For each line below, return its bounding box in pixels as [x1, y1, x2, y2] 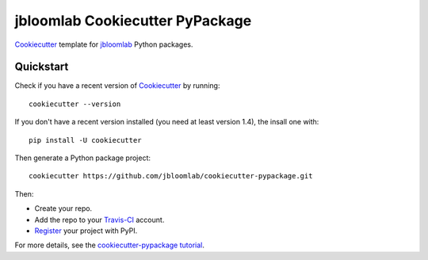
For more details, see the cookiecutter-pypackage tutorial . [14, 240, 205, 250]
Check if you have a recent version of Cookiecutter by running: [14, 81, 220, 90]
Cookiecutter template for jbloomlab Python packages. [14, 40, 193, 49]
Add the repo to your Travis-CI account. [34, 215, 165, 224]
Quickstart [14, 60, 69, 74]
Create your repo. [34, 204, 93, 213]
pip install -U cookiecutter [29, 136, 142, 144]
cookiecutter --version [29, 99, 121, 109]
